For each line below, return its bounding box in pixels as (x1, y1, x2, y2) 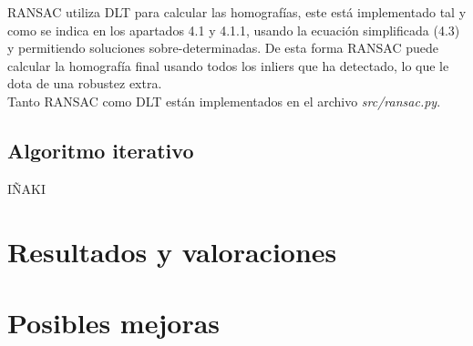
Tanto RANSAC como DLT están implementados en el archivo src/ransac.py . (7, 91, 441, 110)
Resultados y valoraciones (7, 232, 337, 270)
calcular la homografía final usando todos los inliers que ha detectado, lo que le (7, 56, 449, 75)
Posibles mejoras (7, 303, 221, 341)
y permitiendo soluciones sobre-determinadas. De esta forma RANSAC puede (7, 38, 439, 57)
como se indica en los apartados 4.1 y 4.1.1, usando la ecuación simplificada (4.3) (7, 20, 460, 39)
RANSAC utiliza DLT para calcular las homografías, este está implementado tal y (7, 3, 467, 21)
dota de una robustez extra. (7, 74, 162, 93)
